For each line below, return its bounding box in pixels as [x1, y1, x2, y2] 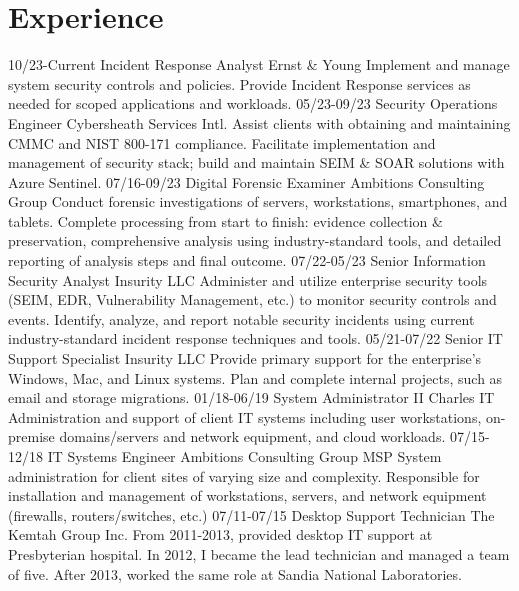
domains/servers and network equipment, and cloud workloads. [59, 426, 446, 447]
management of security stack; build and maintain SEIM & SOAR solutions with [8, 152, 505, 173]
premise [8, 426, 55, 447]
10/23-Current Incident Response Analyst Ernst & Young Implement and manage [8, 54, 510, 75]
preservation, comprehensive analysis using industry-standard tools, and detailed [8, 230, 502, 251]
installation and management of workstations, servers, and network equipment [8, 485, 487, 506]
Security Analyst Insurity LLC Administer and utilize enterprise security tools [8, 269, 488, 290]
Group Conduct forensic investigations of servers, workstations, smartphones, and [8, 191, 508, 212]
